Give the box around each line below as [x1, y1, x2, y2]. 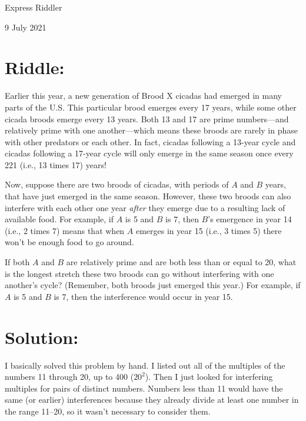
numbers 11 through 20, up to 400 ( [5, 370, 134, 383]
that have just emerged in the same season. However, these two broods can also [5, 190, 291, 202]
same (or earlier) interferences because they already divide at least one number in [5, 393, 299, 406]
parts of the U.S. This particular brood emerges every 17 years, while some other [5, 101, 297, 113]
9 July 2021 [5, 21, 46, 33]
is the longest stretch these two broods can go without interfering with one [5, 267, 274, 279]
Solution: [5, 325, 79, 349]
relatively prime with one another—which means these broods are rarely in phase [5, 124, 298, 136]
